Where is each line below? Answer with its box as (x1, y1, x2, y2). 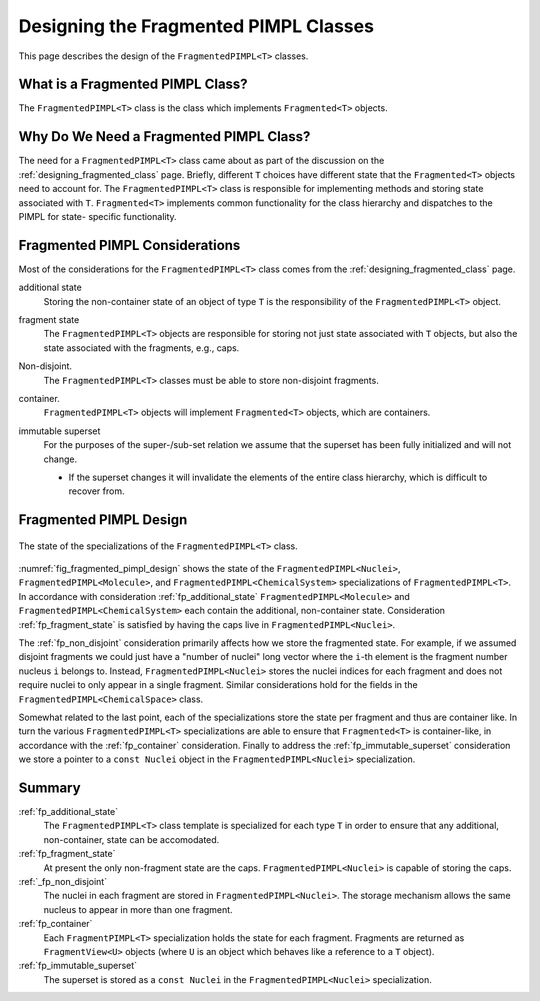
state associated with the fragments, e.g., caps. (43, 341, 240, 354)
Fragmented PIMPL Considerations (18, 236, 241, 254)
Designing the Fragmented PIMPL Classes (18, 15, 375, 37)
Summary (18, 779, 81, 796)
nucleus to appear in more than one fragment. (43, 903, 234, 915)
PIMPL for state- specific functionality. (18, 210, 177, 222)
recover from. (68, 485, 125, 497)
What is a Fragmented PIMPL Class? (18, 76, 249, 93)
